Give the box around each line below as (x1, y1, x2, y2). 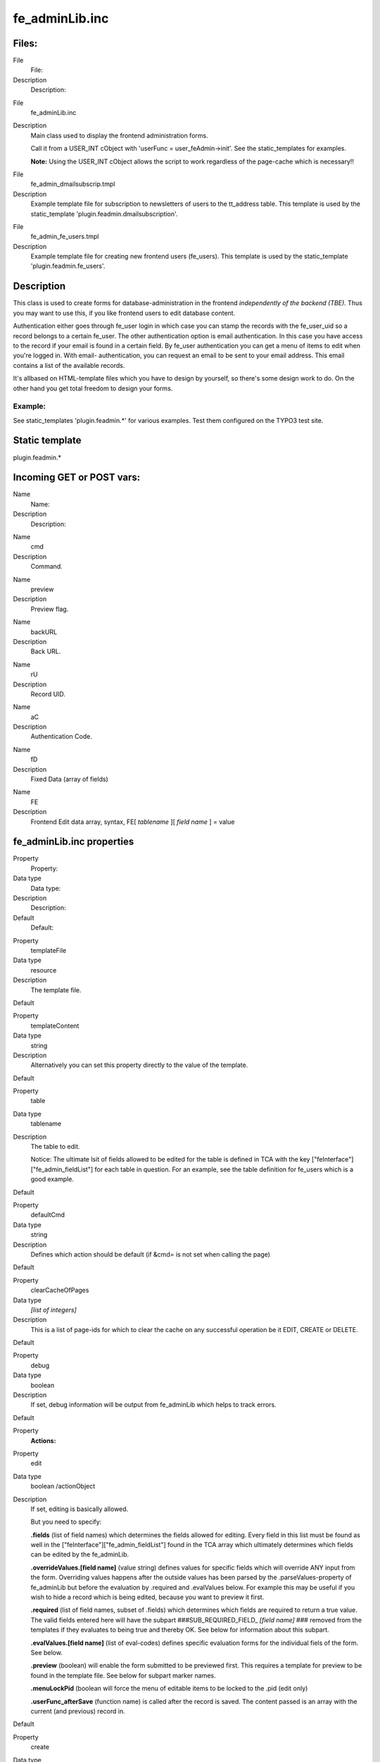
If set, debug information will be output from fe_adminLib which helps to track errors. (30, 1400, 277, 1409)
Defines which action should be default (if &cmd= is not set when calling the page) (30, 1250, 271, 1258)
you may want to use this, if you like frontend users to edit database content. (13, 309, 236, 317)
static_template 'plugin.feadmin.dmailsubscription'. (30, 209, 178, 218)
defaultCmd (30, 1211, 65, 1219)
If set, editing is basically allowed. (30, 1505, 129, 1513)
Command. (30, 562, 63, 571)
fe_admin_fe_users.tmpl (30, 233, 99, 241)
